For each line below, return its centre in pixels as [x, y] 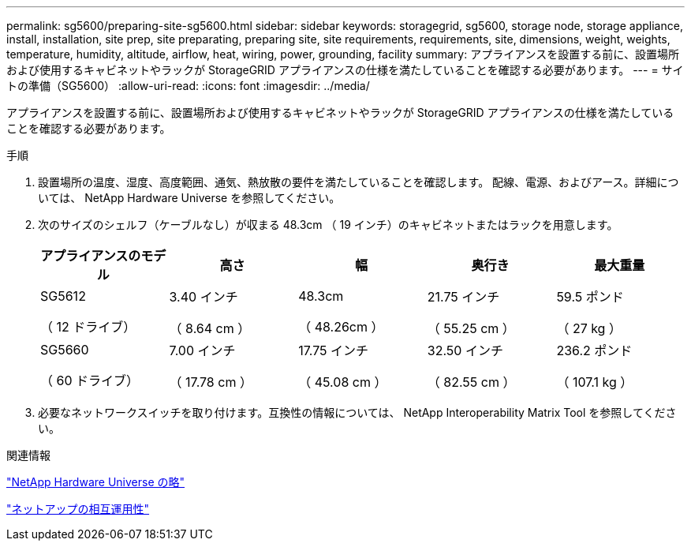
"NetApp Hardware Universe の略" [96, 482]
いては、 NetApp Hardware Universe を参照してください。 [189, 198]
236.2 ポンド [594, 350]
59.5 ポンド [590, 297]
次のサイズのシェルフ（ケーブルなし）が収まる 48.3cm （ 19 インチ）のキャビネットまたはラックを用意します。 [328, 225]
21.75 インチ [463, 297]
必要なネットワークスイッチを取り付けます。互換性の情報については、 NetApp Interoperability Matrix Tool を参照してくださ [357, 412]
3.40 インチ [204, 297]
